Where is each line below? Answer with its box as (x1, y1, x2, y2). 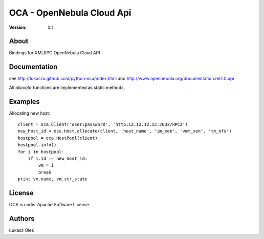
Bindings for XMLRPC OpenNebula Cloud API (9, 50, 100, 56)
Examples (9, 97, 40, 106)
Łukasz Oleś (9, 227, 34, 233)
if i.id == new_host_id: (27, 156, 88, 161)
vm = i (38, 163, 54, 168)
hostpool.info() (18, 142, 57, 148)
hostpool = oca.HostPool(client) (18, 135, 98, 141)
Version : (9, 24, 27, 30)
